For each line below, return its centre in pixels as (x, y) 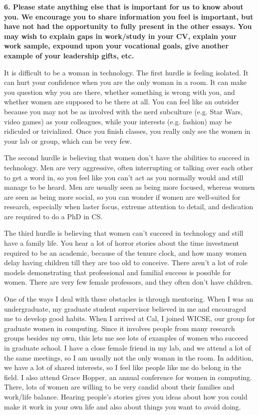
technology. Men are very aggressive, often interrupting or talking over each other (129, 167)
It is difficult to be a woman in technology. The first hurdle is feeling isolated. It (126, 72)
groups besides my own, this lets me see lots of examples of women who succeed (126, 338)
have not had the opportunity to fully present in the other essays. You (128, 26)
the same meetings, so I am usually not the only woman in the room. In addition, (129, 357)
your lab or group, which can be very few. (68, 141)
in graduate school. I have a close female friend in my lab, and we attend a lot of (128, 348)
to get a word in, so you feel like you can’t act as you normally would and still (124, 177)
